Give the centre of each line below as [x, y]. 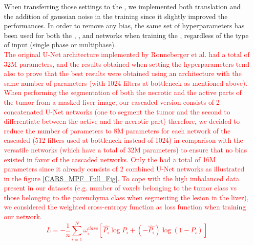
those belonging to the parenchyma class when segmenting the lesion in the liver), [126, 197]
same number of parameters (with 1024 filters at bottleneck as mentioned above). [126, 83]
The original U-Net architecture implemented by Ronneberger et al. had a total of [127, 54]
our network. [23, 217]
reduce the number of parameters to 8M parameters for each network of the [117, 130]
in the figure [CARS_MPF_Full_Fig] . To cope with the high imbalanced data [122, 178]
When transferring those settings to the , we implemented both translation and [122, 6]
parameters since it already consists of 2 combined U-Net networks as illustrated [124, 169]
